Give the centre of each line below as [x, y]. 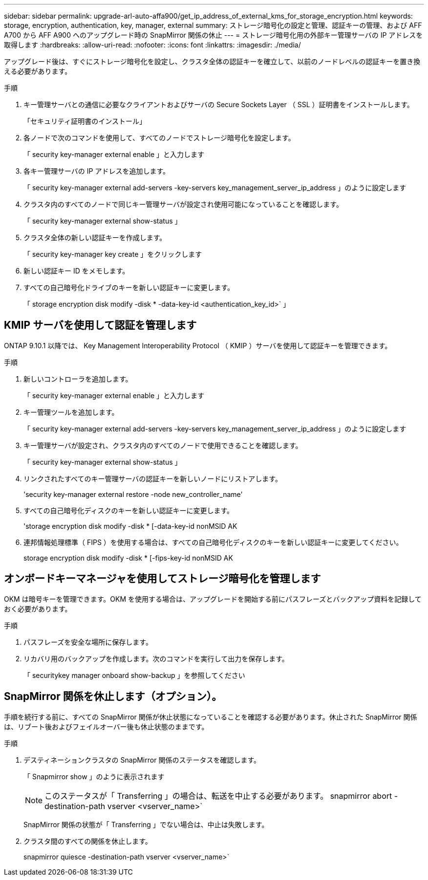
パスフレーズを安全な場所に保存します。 [88, 642]
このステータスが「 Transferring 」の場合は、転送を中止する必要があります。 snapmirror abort [218, 796]
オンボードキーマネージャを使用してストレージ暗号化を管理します [162, 579]
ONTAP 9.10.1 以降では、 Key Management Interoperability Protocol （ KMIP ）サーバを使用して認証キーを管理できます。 [198, 345]
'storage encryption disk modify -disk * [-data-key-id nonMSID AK [130, 526]
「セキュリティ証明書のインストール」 [85, 121]
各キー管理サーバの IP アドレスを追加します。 [97, 171]
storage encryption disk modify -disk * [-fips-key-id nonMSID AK [128, 558]
